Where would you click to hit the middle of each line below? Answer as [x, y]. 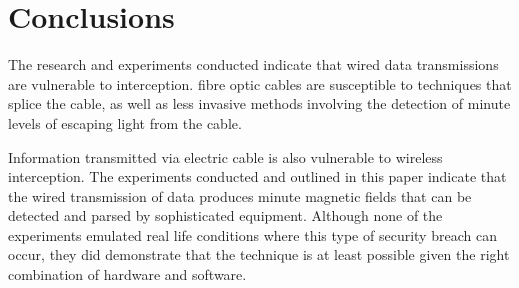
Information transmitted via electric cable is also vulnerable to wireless [225, 156]
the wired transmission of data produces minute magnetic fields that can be [240, 195]
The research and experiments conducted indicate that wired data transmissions [253, 64]
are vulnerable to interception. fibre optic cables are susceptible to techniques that [260, 83]
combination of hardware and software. [127, 274]
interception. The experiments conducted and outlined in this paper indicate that [257, 176]
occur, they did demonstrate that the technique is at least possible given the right [259, 254]
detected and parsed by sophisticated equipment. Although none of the [225, 215]
